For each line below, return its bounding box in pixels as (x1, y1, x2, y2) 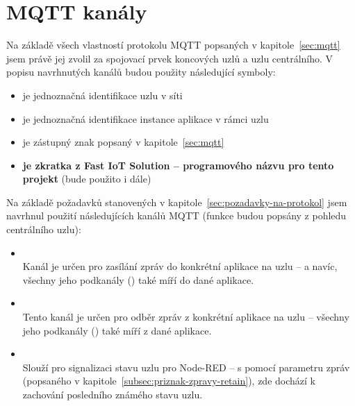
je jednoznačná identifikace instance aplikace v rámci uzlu (22, 111, 269, 126)
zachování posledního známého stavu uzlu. (22, 387, 203, 401)
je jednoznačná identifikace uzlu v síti (22, 87, 183, 102)
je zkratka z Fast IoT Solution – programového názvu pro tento (22, 158, 334, 172)
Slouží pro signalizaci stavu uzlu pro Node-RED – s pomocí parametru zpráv (22, 360, 350, 374)
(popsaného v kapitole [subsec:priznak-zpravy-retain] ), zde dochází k (22, 373, 315, 388)
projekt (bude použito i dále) (22, 171, 151, 186)
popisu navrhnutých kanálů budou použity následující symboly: (6, 65, 276, 79)
